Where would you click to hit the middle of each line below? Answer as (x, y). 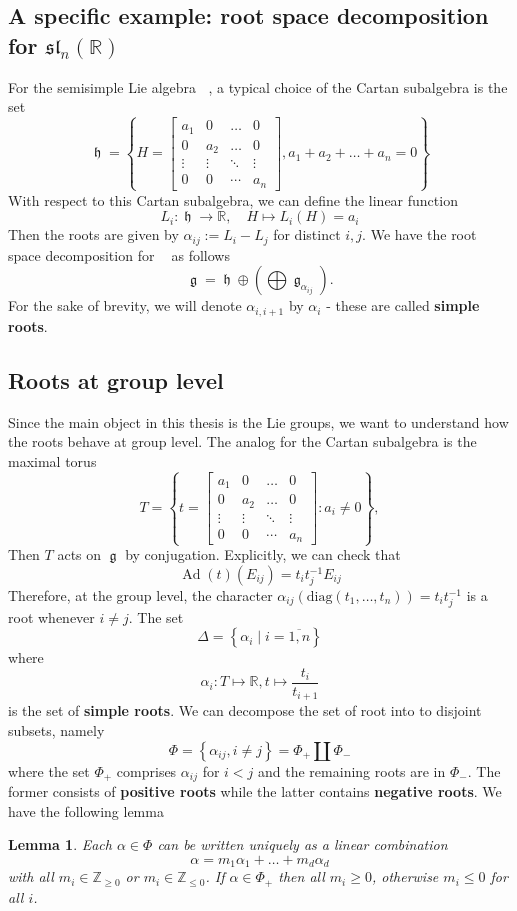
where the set (49, 770)
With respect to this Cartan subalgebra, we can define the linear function (233, 199)
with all (31, 876)
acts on (79, 554)
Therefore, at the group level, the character (140, 595)
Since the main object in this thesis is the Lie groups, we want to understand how (258, 421)
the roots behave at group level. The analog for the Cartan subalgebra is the (242, 441)
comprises (146, 770)
